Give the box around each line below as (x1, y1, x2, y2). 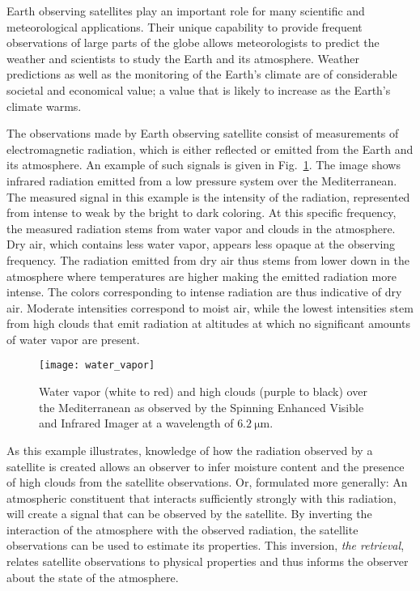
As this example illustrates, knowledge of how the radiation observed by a (6, 441, 373, 458)
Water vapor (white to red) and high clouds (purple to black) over (39, 383, 367, 400)
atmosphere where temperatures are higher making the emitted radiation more (6, 267, 397, 284)
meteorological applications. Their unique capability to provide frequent (6, 18, 363, 35)
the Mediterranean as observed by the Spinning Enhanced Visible (39, 398, 364, 415)
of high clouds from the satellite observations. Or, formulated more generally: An (6, 474, 408, 491)
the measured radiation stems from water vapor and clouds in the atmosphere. (6, 219, 396, 236)
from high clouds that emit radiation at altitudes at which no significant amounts (6, 315, 410, 332)
